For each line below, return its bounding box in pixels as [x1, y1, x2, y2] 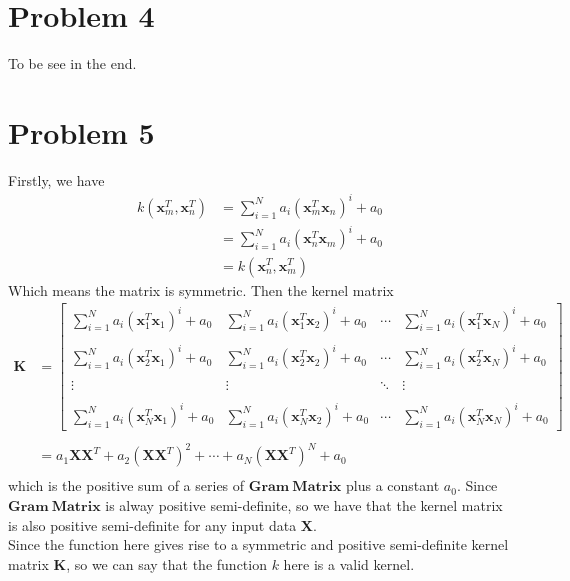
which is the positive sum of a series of [8, 475, 245, 496]
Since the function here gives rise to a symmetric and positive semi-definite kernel [8, 534, 509, 555]
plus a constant [346, 475, 440, 496]
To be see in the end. [8, 53, 137, 74]
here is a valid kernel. [283, 553, 415, 574]
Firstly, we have [8, 169, 105, 190]
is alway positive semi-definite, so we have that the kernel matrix [105, 495, 503, 516]
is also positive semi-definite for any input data [8, 514, 297, 535]
